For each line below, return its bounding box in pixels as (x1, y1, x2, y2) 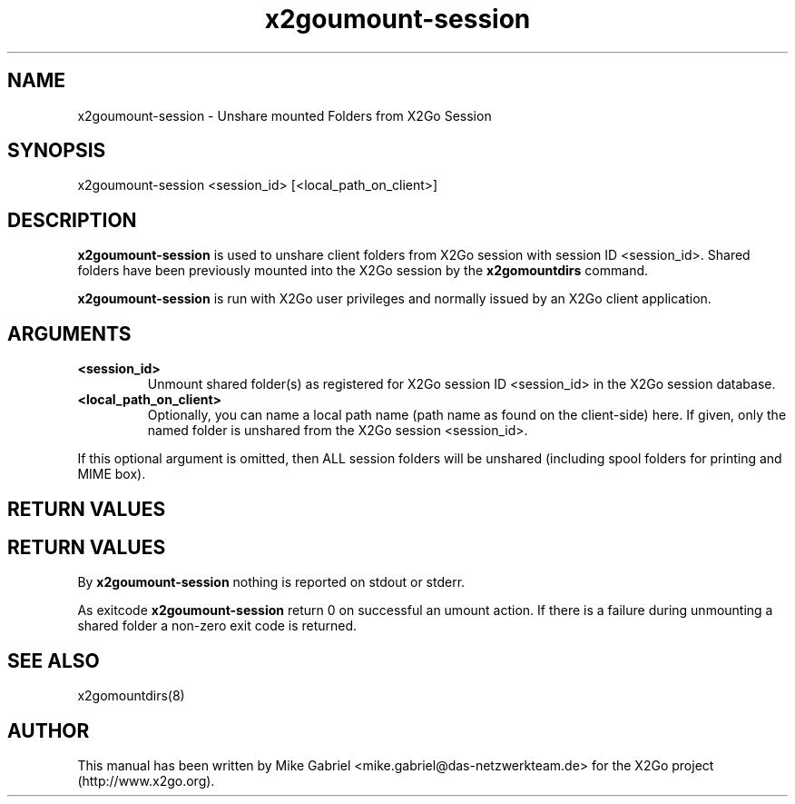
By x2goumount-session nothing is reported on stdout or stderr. (77, 574, 466, 591)
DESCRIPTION (7, 208, 137, 232)
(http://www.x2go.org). (77, 773, 215, 789)
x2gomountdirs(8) (77, 688, 185, 704)
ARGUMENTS (7, 322, 132, 345)
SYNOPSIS (7, 139, 106, 163)
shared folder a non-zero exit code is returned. (77, 618, 358, 634)
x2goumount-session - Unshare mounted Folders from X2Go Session (77, 107, 492, 124)
